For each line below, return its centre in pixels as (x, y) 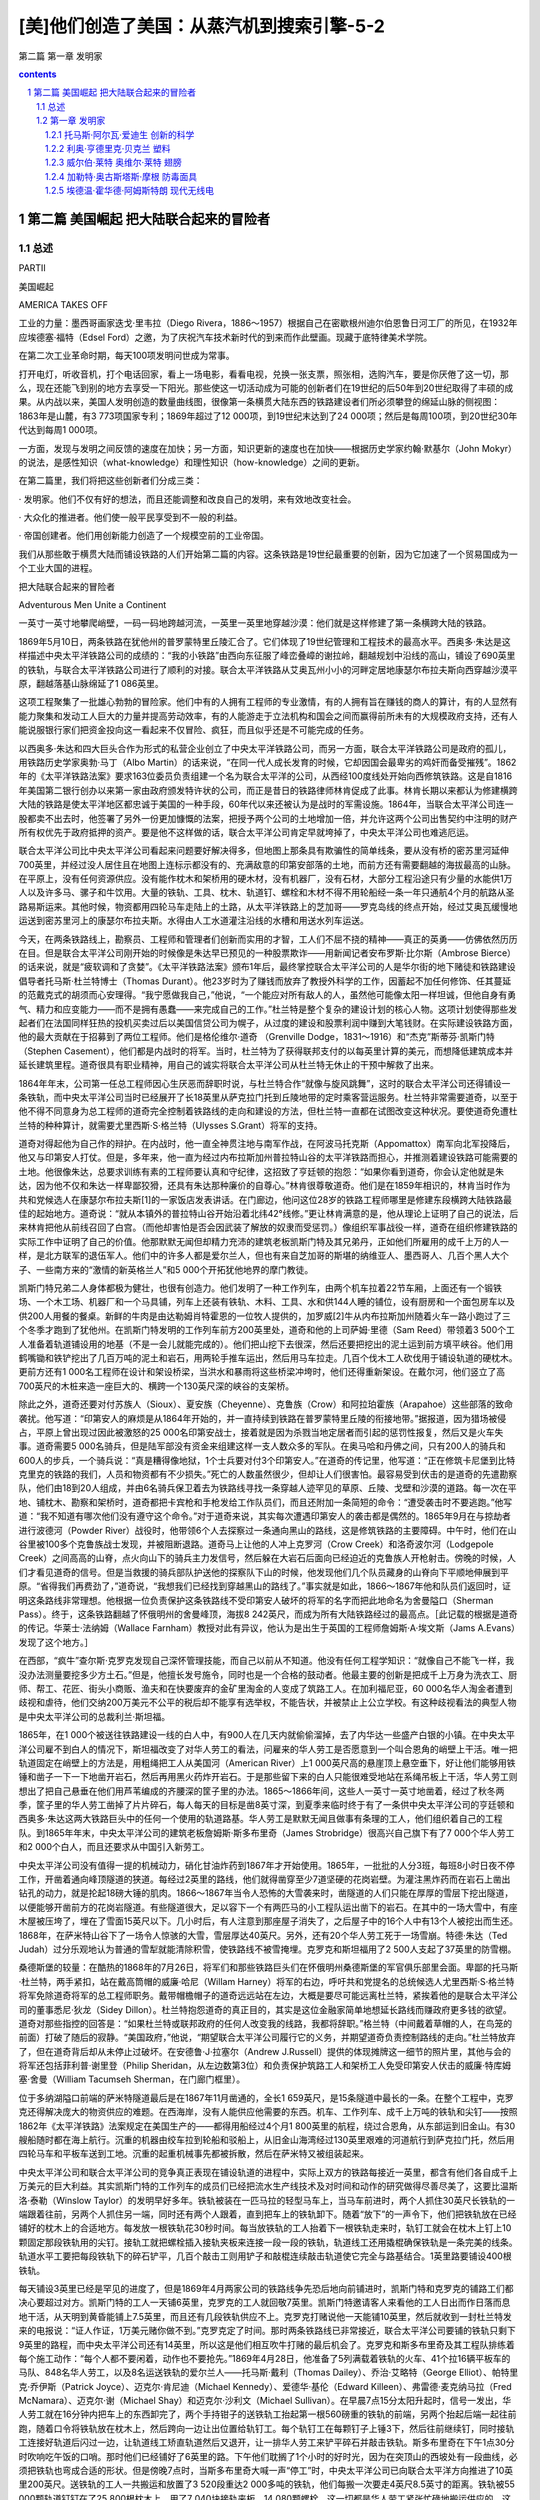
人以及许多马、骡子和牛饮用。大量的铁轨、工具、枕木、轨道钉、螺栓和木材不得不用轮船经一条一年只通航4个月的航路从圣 (266, 892)
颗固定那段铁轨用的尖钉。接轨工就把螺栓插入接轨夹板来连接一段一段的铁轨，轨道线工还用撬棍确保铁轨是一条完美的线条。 (268, 2242)
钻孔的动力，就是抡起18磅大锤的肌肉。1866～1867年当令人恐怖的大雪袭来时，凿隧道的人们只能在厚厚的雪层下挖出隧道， (266, 1893)
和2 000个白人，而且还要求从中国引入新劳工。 (114, 1847)
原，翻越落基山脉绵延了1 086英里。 (91, 683)
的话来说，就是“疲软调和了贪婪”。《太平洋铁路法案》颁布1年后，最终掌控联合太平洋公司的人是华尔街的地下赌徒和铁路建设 (267, 967)
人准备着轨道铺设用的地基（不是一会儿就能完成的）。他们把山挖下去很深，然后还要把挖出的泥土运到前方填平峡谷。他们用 (266, 1344)
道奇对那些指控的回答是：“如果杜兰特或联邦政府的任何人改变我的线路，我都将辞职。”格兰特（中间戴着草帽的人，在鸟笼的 (265, 2023)
